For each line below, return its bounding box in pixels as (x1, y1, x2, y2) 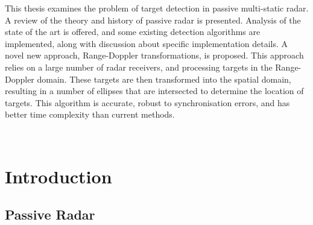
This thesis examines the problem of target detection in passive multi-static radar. (5, 2, 309, 14)
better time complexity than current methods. (5, 108, 175, 121)
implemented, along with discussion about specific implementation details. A (5, 37, 288, 49)
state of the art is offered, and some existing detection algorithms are (5, 25, 261, 38)
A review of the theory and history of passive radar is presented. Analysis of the (5, 13, 301, 26)
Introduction (5, 163, 112, 188)
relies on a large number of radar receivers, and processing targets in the (5, 60, 273, 73)
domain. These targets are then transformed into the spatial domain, (37, 72, 291, 85)
